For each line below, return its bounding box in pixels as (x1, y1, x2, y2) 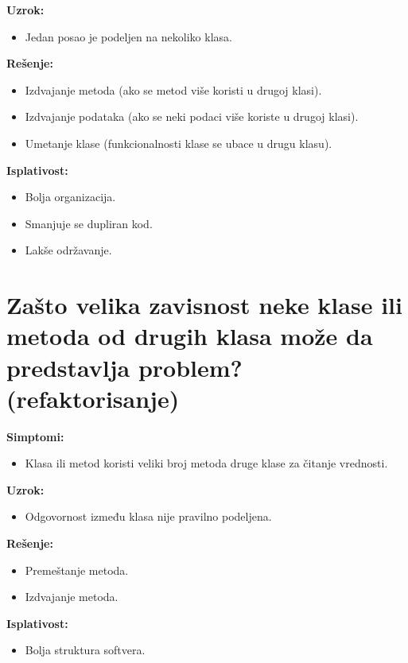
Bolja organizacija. (25, 188, 116, 205)
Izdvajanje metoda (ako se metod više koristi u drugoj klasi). (25, 81, 322, 98)
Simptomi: (6, 428, 64, 444)
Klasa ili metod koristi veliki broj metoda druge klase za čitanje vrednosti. (25, 455, 388, 471)
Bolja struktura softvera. (25, 642, 146, 658)
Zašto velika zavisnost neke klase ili (6, 289, 402, 321)
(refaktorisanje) (6, 382, 180, 414)
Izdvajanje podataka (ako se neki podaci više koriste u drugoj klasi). (25, 108, 359, 125)
